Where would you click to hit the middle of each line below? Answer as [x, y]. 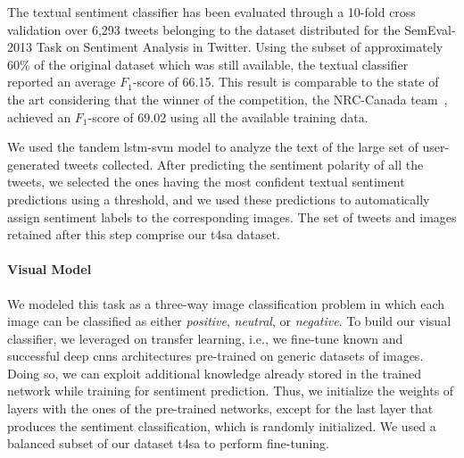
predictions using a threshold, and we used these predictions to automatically [219, 199]
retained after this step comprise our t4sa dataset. [144, 234]
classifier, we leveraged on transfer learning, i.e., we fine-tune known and [205, 338]
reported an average [62, 82]
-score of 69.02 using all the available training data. [228, 117]
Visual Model [50, 269]
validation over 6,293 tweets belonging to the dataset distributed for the [204, 29]
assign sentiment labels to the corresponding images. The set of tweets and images [232, 217]
